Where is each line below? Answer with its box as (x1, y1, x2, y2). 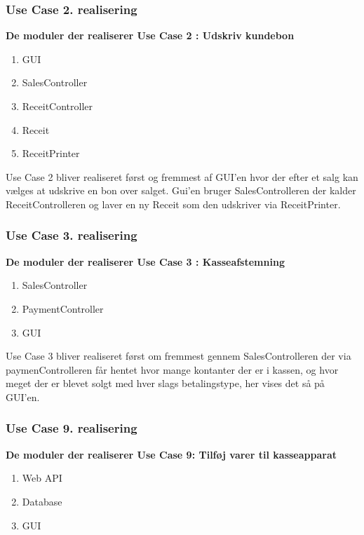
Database (22, 494, 62, 508)
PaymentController (22, 301, 104, 316)
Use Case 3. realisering (6, 226, 137, 244)
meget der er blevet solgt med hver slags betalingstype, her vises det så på (6, 376, 325, 391)
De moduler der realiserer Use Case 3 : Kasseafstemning (6, 254, 285, 269)
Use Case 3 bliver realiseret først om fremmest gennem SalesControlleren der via (6, 348, 351, 363)
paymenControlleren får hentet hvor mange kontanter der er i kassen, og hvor (6, 362, 339, 377)
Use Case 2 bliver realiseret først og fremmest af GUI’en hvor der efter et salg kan (6, 169, 358, 184)
